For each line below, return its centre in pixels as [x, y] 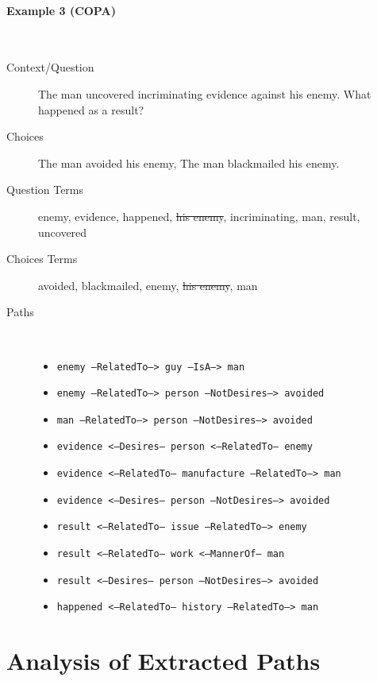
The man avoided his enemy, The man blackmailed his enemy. [189, 163]
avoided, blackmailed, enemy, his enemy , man [148, 285]
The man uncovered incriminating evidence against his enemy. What [205, 93]
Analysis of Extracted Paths [163, 661]
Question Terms [45, 190]
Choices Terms [42, 259]
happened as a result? [91, 109]
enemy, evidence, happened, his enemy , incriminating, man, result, [199, 216]
